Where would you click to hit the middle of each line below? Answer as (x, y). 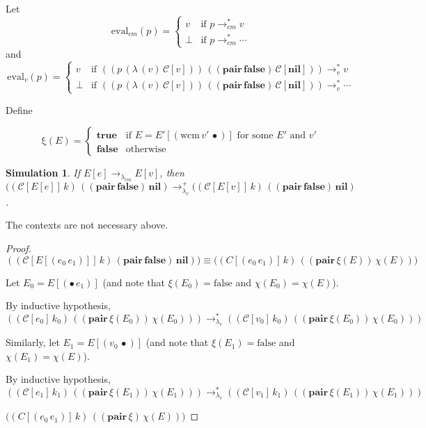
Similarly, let (33, 342)
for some (255, 135)
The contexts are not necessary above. (87, 225)
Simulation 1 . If (43, 173)
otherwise (146, 149)
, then (172, 173)
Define (19, 109)
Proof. (18, 248)
